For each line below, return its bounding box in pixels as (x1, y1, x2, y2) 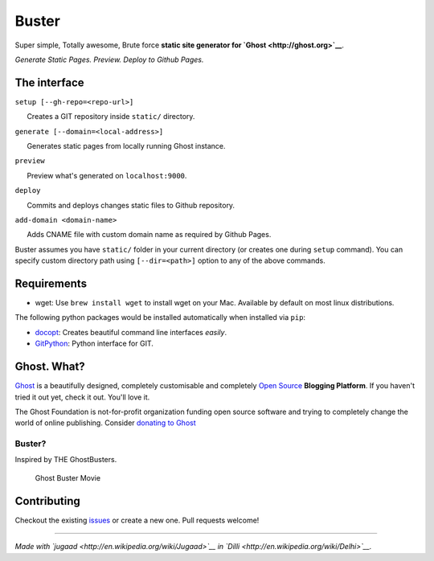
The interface (14, 76, 84, 89)
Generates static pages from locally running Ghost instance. (27, 141, 226, 151)
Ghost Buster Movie (35, 473, 100, 482)
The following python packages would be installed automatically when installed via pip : (14, 313, 305, 322)
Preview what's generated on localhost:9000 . (27, 170, 187, 180)
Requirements (14, 276, 88, 290)
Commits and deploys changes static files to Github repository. (27, 200, 235, 210)
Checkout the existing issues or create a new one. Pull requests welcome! (14, 515, 260, 525)
